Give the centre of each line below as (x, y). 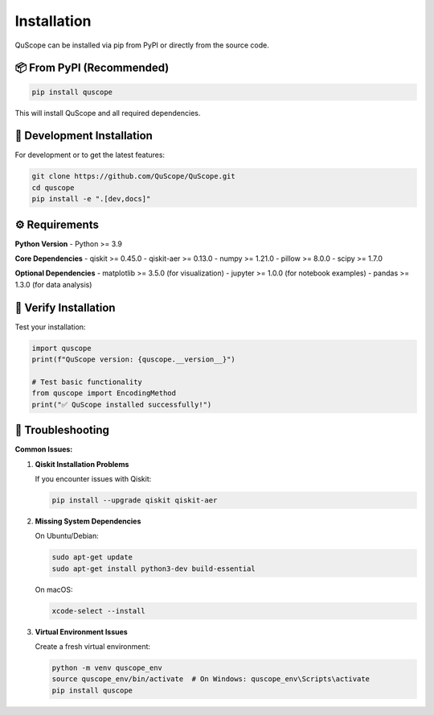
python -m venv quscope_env (107, 668)
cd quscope (53, 188)
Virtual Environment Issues (81, 631)
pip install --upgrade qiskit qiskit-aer (135, 500)
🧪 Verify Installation (65, 307)
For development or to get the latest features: (90, 155)
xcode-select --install (99, 611)
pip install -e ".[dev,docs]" (91, 199)
